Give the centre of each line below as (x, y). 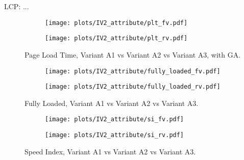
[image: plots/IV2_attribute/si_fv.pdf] (115, 119)
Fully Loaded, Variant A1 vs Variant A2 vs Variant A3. (112, 103)
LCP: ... (17, 6)
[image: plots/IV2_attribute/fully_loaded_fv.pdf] (133, 71)
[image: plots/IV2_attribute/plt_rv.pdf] (116, 38)
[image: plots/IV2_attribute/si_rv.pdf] (115, 135)
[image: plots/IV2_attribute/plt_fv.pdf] (116, 23)
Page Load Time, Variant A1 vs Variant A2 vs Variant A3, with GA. (133, 54)
